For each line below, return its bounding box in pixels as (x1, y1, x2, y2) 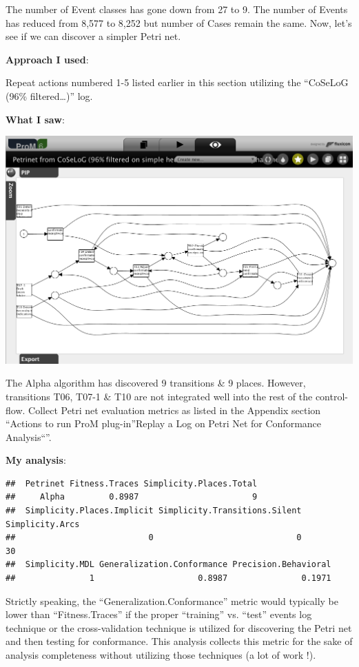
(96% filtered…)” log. (6, 88, 93, 103)
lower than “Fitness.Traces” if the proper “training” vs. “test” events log (6, 607, 312, 622)
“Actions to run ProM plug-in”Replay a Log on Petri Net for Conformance (6, 416, 322, 431)
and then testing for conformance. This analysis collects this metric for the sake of (6, 634, 353, 648)
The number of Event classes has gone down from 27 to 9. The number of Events (6, 2, 348, 16)
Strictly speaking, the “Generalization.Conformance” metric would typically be (6, 593, 338, 608)
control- (315, 389, 348, 403)
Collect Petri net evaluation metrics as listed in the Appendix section (28, 402, 321, 417)
